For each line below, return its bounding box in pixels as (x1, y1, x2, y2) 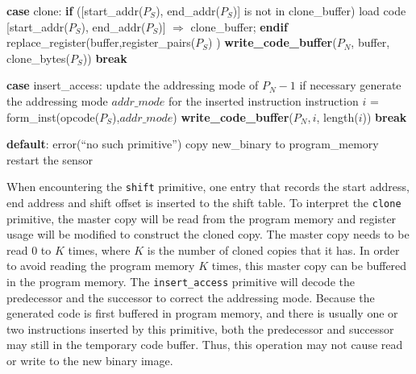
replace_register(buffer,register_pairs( (6, 34, 196, 51)
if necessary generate (299, 77, 401, 93)
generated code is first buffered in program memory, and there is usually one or (6, 305, 398, 322)
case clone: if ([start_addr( (6, 2, 144, 19)
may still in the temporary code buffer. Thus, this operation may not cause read (6, 336, 403, 353)
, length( (316, 108, 359, 125)
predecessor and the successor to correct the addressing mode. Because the (6, 289, 375, 305)
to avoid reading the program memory (6, 257, 195, 274)
